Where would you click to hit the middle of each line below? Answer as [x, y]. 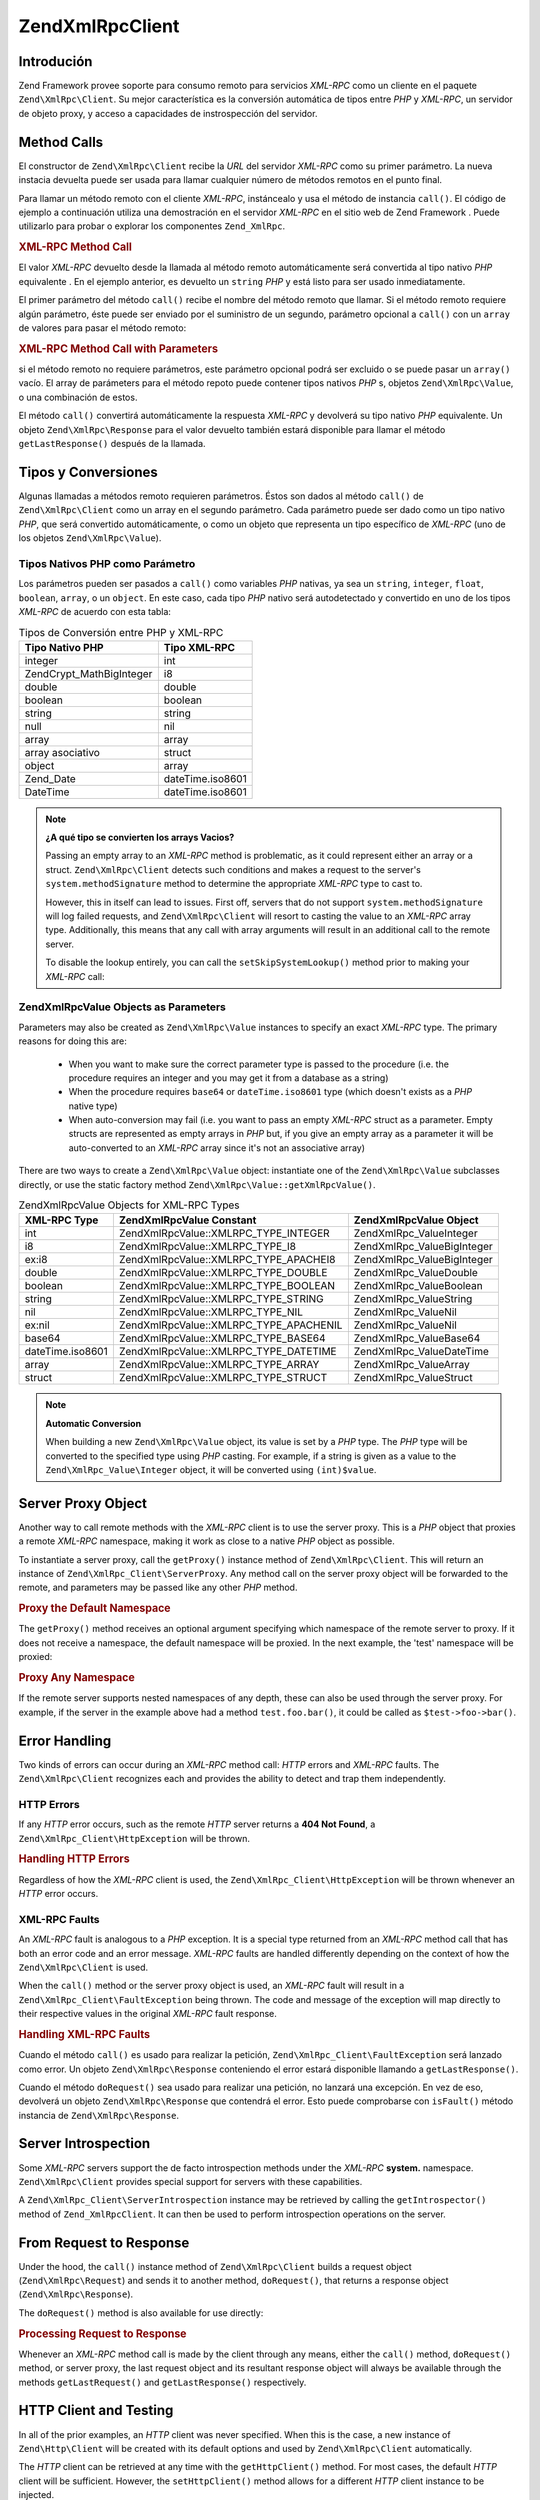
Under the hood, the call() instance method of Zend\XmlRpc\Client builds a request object [215, 2266]
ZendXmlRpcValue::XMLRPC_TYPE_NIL [211, 1312]
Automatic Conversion [93, 1423]
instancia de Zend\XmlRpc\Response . [99, 2115]
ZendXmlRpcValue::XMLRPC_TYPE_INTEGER [224, 1233]
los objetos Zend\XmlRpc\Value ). [90, 538]
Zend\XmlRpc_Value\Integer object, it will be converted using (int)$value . [211, 1469]
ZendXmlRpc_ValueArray [411, 1365]
